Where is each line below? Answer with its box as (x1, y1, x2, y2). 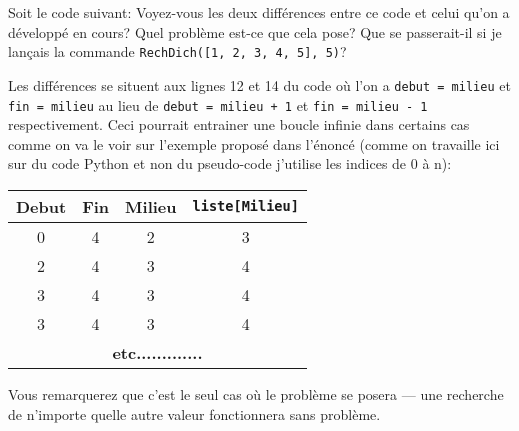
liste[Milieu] (192, 198, 299, 215)
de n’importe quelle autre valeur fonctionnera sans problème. (8, 403, 381, 424)
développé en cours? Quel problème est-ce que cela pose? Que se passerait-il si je (8, 21, 502, 42)
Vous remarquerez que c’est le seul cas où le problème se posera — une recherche (8, 383, 504, 404)
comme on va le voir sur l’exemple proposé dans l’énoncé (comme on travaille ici (8, 133, 500, 154)
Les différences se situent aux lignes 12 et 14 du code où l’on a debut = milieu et (8, 74, 511, 95)
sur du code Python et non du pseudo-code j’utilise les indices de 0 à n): (8, 153, 452, 174)
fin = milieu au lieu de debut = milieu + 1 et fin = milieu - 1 (8, 94, 428, 115)
